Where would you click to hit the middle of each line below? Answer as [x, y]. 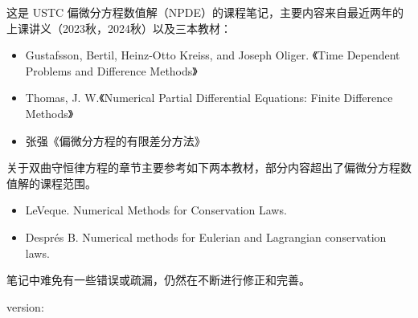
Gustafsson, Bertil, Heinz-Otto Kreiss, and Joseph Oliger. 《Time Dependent [213, 55]
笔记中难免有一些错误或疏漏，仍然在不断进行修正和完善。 [158, 280]
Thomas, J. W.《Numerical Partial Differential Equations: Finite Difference [209, 98]
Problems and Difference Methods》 [111, 70]
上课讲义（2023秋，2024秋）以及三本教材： [119, 28]
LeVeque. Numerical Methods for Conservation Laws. [156, 210]
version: [25, 306]
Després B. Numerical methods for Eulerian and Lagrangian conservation [206, 236]
